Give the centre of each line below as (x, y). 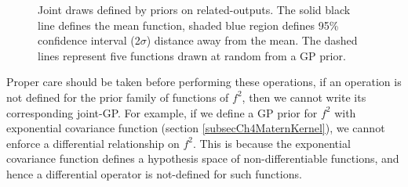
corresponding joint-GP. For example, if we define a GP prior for (162, 112)
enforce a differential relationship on (93, 143)
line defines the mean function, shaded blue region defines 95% (188, 25)
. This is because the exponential (271, 143)
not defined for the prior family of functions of (118, 97)
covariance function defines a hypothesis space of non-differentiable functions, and (203, 158)
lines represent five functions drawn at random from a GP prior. (192, 55)
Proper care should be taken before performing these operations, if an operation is (204, 82)
